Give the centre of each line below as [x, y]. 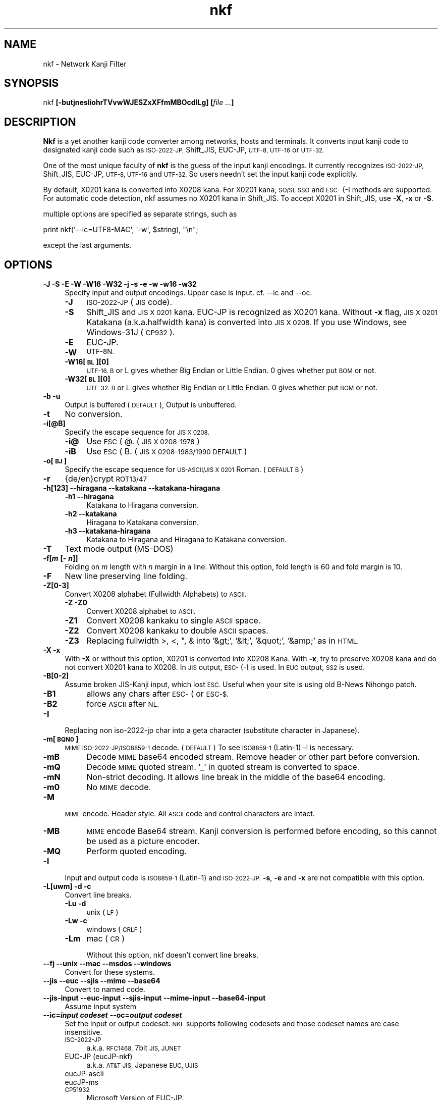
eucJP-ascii [84, 1074]
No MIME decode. [119, 787]
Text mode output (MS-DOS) [119, 549]
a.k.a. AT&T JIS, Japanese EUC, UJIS [142, 1065]
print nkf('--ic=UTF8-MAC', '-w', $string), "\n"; [121, 230]
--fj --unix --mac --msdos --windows [107, 964]
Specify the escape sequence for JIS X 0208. [137, 432]
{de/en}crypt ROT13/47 [106, 479]
